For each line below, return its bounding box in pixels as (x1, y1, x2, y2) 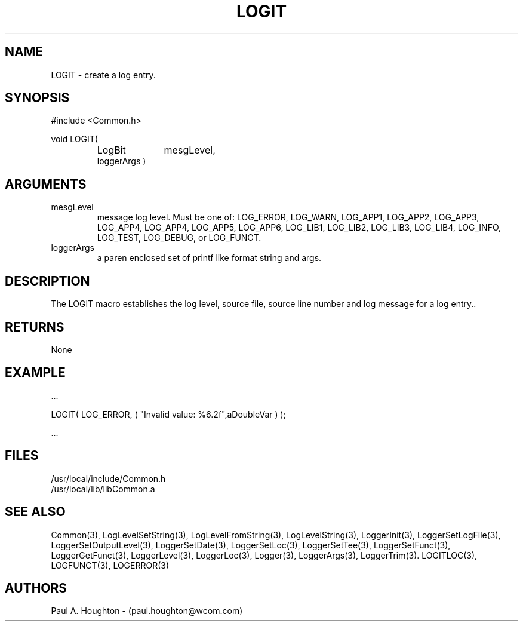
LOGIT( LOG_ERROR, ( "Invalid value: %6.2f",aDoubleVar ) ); (51, 409, 286, 419)
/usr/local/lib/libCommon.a (51, 483, 155, 494)
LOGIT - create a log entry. (51, 69, 156, 80)
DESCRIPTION (5, 273, 90, 289)
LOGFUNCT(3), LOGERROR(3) (51, 560, 170, 570)
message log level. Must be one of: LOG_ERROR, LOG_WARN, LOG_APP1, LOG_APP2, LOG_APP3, (97, 212, 479, 223)
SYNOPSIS (5, 90, 70, 106)
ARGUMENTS (5, 176, 87, 192)
